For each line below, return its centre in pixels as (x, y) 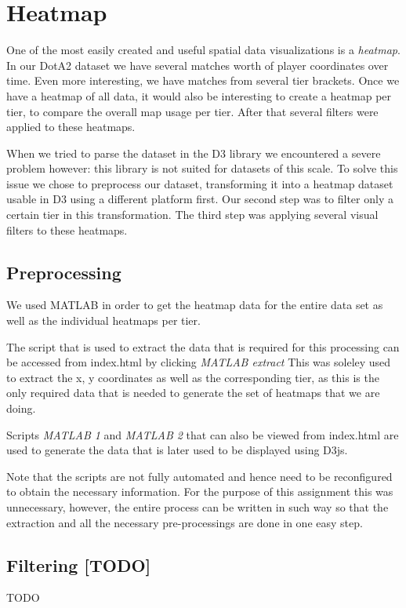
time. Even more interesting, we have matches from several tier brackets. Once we (203, 80)
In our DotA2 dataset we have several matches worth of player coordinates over (198, 65)
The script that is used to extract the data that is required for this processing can (203, 346)
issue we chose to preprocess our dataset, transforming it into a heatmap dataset (200, 183)
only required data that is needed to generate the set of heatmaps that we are (193, 393)
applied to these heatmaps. (71, 127)
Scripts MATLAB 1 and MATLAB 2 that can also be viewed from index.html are (203, 434)
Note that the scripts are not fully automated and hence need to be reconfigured (199, 476)
